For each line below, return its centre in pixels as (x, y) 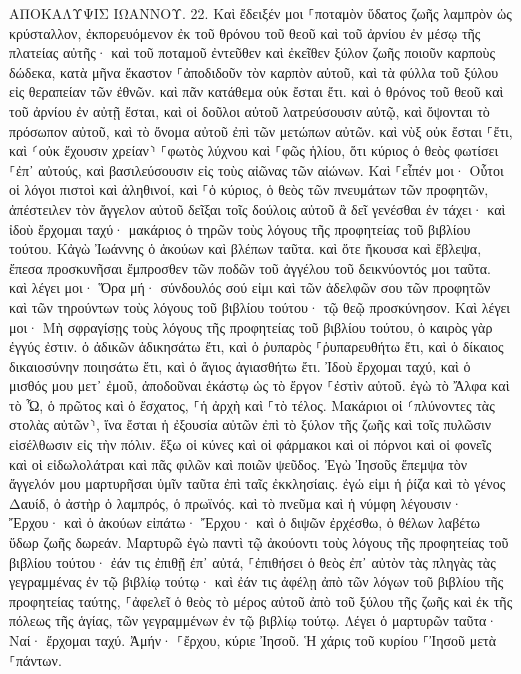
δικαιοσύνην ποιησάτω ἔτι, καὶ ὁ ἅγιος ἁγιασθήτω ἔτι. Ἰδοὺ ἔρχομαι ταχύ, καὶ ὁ (240, 365)
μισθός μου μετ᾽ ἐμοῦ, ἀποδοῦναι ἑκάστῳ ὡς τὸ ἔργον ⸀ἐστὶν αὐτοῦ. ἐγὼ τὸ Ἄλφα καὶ (259, 385)
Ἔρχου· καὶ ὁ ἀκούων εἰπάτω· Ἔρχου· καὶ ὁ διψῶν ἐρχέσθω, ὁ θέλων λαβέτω (244, 522)
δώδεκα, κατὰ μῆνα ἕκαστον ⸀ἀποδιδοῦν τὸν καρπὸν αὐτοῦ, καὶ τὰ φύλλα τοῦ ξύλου (254, 71)
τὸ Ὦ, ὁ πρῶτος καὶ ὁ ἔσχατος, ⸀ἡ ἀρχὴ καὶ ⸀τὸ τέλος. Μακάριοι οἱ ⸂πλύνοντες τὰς (252, 404)
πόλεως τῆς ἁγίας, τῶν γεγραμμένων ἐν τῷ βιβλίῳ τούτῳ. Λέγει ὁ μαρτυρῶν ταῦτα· (253, 620)
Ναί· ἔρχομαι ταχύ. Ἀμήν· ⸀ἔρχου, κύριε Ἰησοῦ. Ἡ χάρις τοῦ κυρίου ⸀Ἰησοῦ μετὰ (252, 640)
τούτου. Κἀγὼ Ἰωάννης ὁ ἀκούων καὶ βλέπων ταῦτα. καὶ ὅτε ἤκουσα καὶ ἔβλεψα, (245, 248)
